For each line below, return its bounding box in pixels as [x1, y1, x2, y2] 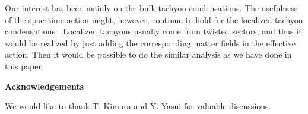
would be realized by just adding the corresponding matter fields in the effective [5, 36, 296, 49]
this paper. [5, 59, 44, 72]
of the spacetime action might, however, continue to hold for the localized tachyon [5, 13, 303, 26]
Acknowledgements [5, 80, 84, 92]
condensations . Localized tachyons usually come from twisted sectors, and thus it [5, 25, 302, 37]
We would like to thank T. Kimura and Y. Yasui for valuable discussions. [5, 100, 271, 112]
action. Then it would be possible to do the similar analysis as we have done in [5, 48, 292, 61]
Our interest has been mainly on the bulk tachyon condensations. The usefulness [5, 2, 298, 14]
